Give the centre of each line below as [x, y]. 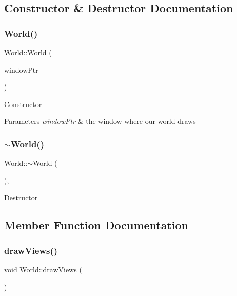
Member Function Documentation [96, 225]
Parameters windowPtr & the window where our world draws [100, 121]
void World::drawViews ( [43, 269]
